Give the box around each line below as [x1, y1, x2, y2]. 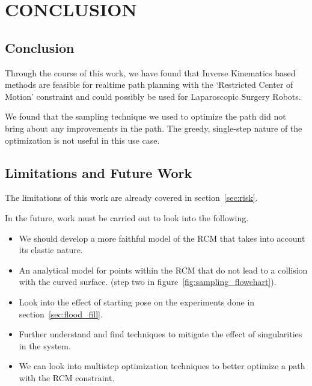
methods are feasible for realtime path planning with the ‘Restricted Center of [5, 78, 293, 91]
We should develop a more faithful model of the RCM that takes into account [19, 231, 305, 244]
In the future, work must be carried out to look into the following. [5, 211, 249, 224]
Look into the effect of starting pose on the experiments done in [19, 295, 255, 308]
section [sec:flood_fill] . [19, 307, 103, 320]
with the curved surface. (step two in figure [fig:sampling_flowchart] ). [19, 275, 277, 288]
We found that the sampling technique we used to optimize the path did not [5, 110, 286, 123]
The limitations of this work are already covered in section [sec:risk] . [5, 191, 258, 204]
